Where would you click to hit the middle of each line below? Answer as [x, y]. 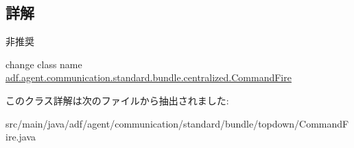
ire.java [21, 137]
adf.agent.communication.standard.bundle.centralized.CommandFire [149, 77]
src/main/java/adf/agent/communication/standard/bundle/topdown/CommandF [177, 123]
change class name [44, 64]
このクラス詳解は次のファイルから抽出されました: [117, 100]
